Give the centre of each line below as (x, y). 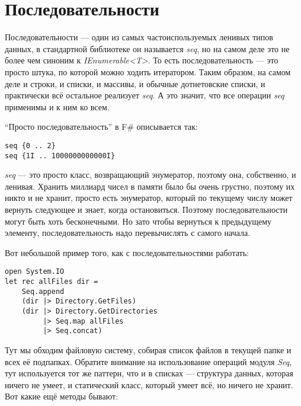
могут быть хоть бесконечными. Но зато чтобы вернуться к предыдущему (138, 221)
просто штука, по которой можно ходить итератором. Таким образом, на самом (148, 71)
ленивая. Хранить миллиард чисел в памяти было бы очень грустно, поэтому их (150, 186)
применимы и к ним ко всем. (57, 106)
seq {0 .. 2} (30, 146)
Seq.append (43, 291)
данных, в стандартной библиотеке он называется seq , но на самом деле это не (147, 48)
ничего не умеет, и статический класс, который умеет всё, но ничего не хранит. (149, 384)
